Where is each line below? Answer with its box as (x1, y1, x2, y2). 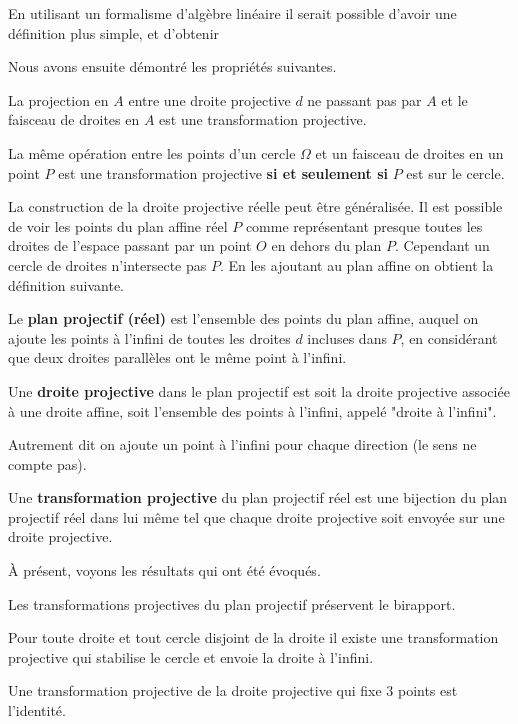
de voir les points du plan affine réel (8, 215, 228, 236)
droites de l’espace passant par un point (8, 235, 252, 256)
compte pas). (8, 453, 87, 474)
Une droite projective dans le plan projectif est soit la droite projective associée (8, 380, 510, 401)
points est (397, 680, 458, 701)
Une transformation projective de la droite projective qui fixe (8, 680, 382, 701)
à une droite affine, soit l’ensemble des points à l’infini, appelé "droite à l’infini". (8, 400, 497, 421)
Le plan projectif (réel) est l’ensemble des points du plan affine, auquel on (8, 308, 479, 329)
